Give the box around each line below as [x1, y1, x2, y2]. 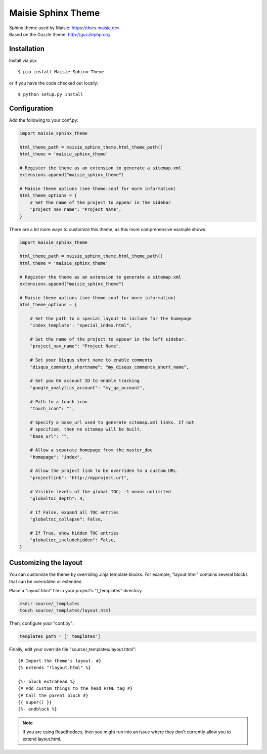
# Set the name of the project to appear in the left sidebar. [30, 336, 187, 342]
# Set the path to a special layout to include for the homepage [30, 316, 192, 321]
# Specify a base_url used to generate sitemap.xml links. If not [30, 420, 195, 425]
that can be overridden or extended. [9, 578, 83, 584]
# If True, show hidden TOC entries [30, 530, 119, 536]
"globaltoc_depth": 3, [30, 496, 85, 502]
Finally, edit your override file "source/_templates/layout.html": [9, 646, 136, 653]
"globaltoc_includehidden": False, [30, 537, 116, 543]
